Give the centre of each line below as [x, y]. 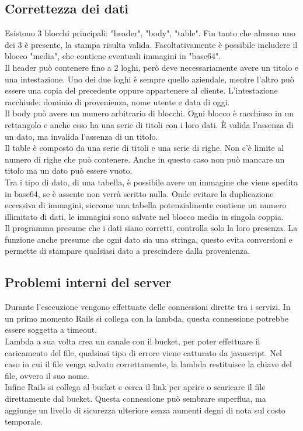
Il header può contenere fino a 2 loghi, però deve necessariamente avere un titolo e [152, 67]
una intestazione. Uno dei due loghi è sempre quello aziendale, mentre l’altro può [149, 79]
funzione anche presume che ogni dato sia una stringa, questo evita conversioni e [149, 239]
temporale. [24, 421]
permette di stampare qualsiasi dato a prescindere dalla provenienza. [128, 251]
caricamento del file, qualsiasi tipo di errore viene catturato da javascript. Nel [143, 352]
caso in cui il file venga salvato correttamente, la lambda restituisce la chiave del [148, 364]
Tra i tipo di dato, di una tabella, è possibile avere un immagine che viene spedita [151, 182]
